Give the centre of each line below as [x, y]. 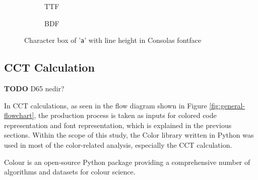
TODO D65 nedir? [34, 88]
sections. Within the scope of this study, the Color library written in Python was [129, 135]
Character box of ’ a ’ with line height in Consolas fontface [113, 40]
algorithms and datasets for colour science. [70, 172]
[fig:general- [227, 105]
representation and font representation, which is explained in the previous [118, 125]
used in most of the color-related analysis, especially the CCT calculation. [118, 145]
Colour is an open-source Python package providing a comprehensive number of [127, 162]
